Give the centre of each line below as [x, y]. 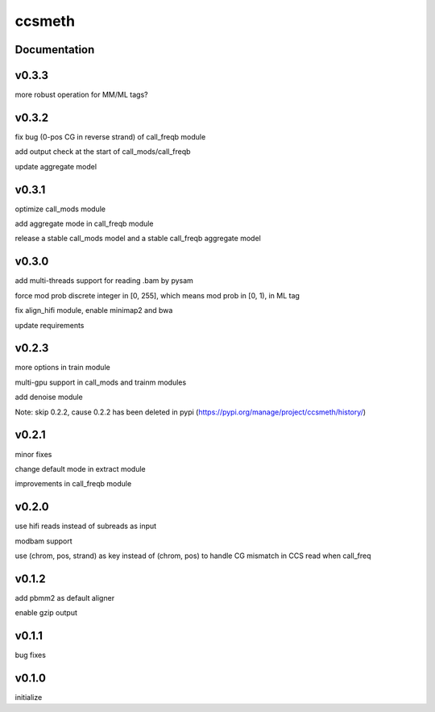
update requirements [50, 325]
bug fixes [30, 655]
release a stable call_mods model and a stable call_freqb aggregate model [138, 239]
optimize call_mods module [60, 209]
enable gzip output [46, 613]
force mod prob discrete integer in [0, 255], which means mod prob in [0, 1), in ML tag [157, 295]
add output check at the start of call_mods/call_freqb [103, 152]
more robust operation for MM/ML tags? [81, 95]
